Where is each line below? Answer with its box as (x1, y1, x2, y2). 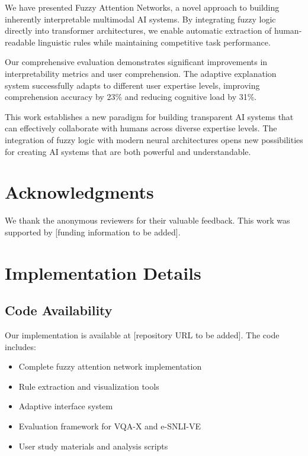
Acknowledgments (5, 180, 154, 204)
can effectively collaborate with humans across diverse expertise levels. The (5, 122, 277, 134)
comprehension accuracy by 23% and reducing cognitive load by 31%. (5, 90, 257, 103)
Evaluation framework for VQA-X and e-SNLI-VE (18, 419, 201, 432)
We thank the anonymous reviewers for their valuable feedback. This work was (5, 214, 290, 227)
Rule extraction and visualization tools (18, 380, 159, 392)
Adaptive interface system (18, 400, 113, 412)
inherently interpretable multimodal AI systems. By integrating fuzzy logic (5, 12, 276, 25)
